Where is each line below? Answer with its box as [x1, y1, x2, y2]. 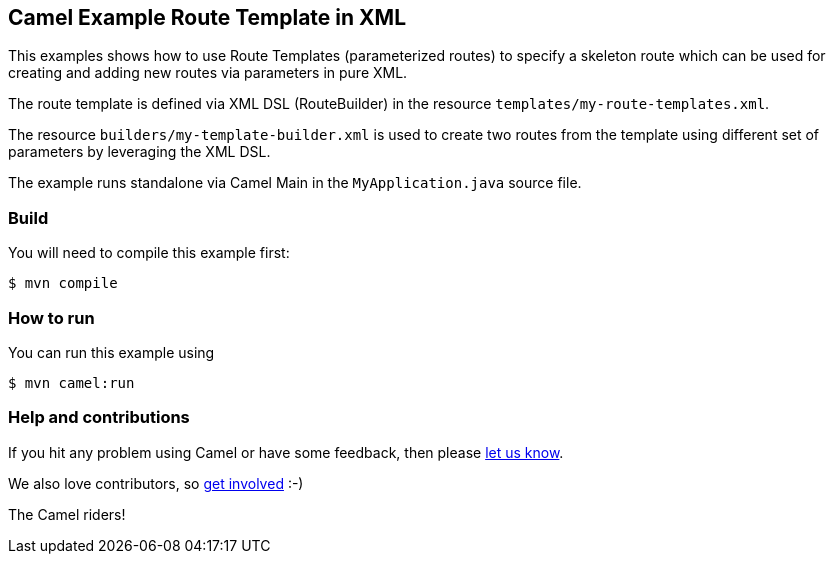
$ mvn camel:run [8, 374, 135, 391]
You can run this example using [8, 343, 215, 361]
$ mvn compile [8, 275, 118, 292]
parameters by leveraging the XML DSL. [8, 143, 271, 161]
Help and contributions [8, 407, 190, 428]
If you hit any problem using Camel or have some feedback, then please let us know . [8, 443, 564, 461]
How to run [8, 307, 95, 328]
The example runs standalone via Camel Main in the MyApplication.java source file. [8, 174, 582, 192]
